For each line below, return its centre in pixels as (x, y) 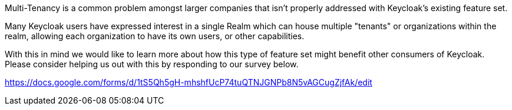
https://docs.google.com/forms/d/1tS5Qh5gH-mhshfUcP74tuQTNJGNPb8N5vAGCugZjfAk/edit (189, 82)
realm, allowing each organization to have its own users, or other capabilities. (155, 36)
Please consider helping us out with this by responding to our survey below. (152, 64)
